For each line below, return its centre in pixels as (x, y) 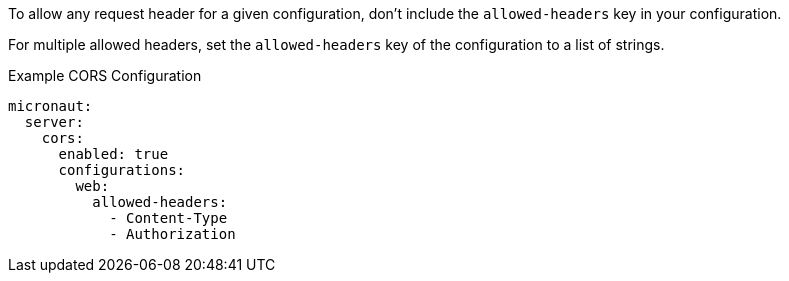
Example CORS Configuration (105, 75)
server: (54, 122)
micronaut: (50, 106)
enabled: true (113, 154)
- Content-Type (168, 218)
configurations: (122, 170)
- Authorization (172, 234)
